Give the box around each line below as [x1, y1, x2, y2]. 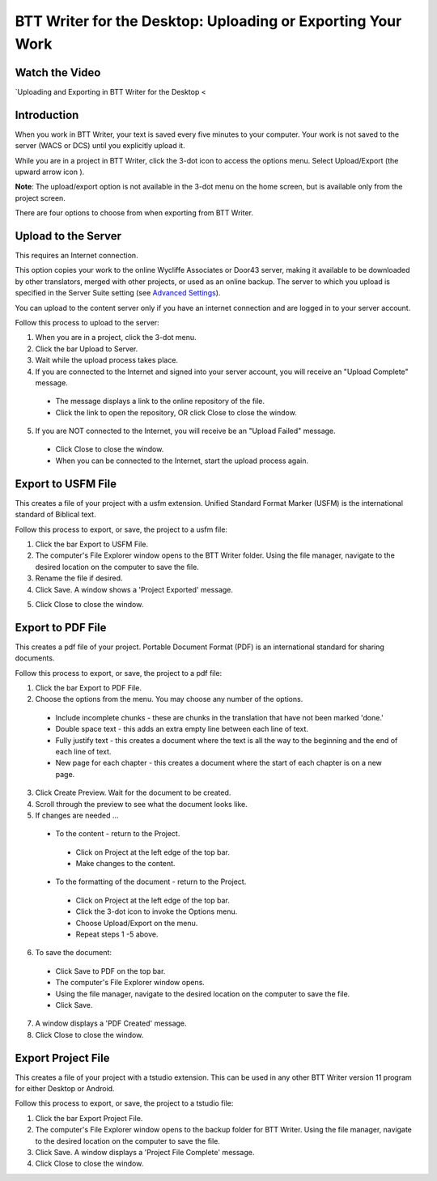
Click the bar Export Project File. [35, 1113, 143, 1123]
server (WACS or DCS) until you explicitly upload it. [15, 141, 185, 151]
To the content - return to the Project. [55, 829, 180, 839]
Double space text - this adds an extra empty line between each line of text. [55, 724, 309, 734]
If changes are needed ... [35, 810, 119, 820]
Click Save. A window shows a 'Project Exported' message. [35, 584, 234, 594]
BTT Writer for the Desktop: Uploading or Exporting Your [15, 12, 402, 30]
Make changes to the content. [75, 859, 176, 869]
